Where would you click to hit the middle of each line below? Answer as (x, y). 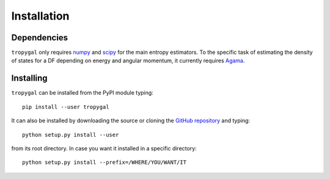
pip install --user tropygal (66, 107)
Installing (30, 79)
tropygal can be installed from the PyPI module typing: (82, 93)
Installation (40, 16)
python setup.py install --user (71, 135)
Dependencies (40, 38)
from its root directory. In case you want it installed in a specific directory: (104, 148)
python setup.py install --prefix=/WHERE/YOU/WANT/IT (104, 163)
